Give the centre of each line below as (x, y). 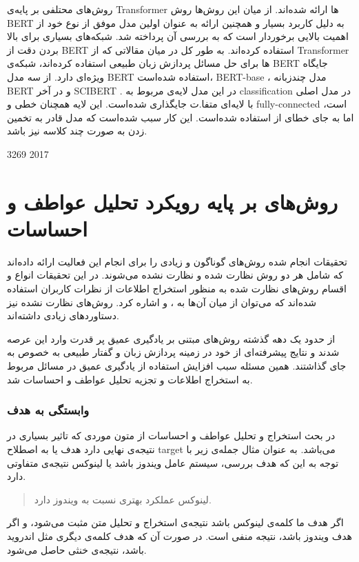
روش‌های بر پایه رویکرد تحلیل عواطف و (172, 201)
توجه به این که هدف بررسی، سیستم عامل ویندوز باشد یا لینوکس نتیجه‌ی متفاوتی (173, 462)
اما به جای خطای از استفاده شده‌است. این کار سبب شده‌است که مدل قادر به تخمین (181, 117)
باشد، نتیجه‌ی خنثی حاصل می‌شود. (77, 549)
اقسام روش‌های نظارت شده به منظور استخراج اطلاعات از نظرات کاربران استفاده (177, 289)
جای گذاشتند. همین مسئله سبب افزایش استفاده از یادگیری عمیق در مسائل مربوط (177, 365)
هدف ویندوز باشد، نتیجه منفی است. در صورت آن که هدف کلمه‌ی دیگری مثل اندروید (179, 535)
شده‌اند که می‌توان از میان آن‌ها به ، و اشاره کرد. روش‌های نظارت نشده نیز (162, 302)
